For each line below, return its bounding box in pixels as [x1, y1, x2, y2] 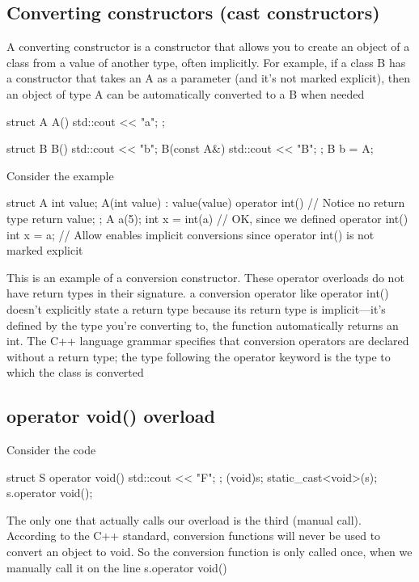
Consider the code [6, 441, 96, 458]
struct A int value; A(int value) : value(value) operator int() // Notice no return [6, 194, 405, 211]
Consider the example [6, 167, 114, 183]
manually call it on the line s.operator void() [6, 559, 227, 576]
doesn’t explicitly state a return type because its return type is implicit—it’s [6, 300, 386, 317]
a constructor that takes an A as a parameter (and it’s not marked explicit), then [6, 70, 411, 86]
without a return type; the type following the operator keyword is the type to [6, 348, 391, 365]
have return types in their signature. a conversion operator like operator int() [6, 285, 389, 302]
